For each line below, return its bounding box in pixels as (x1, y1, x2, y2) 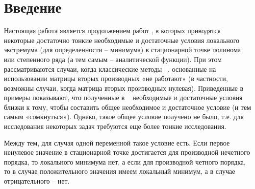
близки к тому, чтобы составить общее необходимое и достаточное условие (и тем (4, 102, 251, 112)
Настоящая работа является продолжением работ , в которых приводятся (4, 25, 221, 36)
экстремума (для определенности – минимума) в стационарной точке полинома (4, 44, 241, 55)
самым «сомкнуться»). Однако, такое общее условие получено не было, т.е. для (4, 111, 244, 122)
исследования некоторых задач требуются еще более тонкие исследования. (4, 121, 227, 131)
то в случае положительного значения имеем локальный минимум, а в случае (4, 166, 235, 176)
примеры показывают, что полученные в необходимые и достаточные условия (4, 92, 243, 103)
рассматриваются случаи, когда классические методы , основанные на (4, 63, 216, 74)
